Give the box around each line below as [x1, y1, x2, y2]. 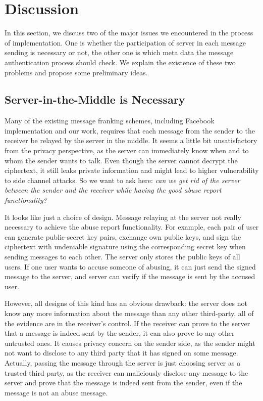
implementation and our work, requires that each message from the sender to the [5, 125, 255, 136]
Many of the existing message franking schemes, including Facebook [5, 115, 215, 126]
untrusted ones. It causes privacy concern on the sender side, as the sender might [5, 337, 255, 348]
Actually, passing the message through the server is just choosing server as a [5, 357, 241, 368]
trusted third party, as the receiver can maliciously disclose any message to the [5, 367, 248, 378]
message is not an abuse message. [5, 387, 108, 397]
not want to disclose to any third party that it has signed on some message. [5, 347, 238, 358]
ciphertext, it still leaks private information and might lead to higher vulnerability [5, 165, 259, 175]
